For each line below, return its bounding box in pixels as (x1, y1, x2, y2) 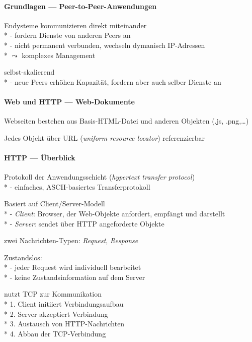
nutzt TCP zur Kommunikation (4, 289, 102, 299)
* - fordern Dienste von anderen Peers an (4, 30, 131, 40)
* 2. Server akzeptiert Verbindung (4, 308, 108, 319)
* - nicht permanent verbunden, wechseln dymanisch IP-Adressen (4, 39, 205, 50)
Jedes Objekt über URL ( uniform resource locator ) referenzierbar (4, 132, 205, 143)
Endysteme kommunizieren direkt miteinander (4, 20, 147, 30)
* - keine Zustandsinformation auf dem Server (4, 271, 145, 282)
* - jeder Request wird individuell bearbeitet (4, 262, 141, 272)
